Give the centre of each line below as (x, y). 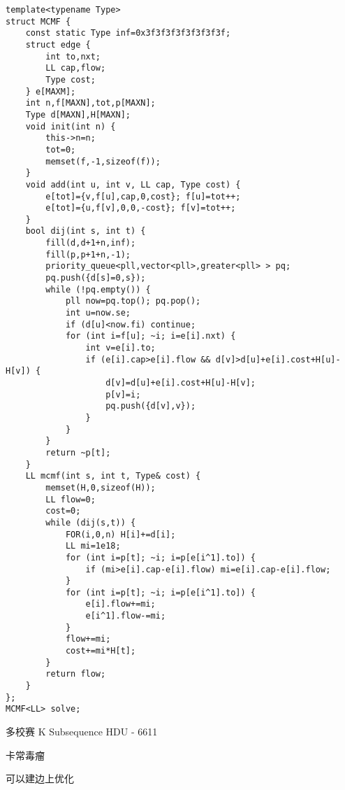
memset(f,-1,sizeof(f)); (103, 161)
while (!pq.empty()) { (98, 289)
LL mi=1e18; (93, 546)
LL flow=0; (71, 499)
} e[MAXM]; (51, 91)
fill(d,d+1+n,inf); (91, 243)
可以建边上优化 (40, 778)
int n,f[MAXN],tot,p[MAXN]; (90, 103)
